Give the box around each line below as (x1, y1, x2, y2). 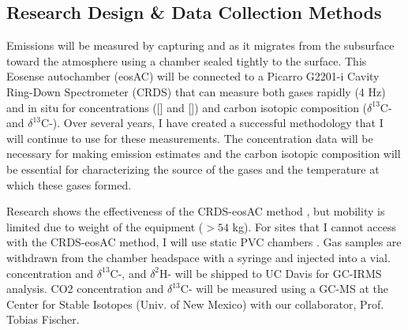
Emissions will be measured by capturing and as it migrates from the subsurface (6, 37, 395, 54)
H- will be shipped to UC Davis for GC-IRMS (159, 264, 382, 281)
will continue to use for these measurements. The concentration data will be (6, 129, 373, 146)
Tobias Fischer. (6, 311, 80, 328)
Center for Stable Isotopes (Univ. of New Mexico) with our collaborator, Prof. (6, 295, 384, 312)
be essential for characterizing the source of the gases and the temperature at (6, 160, 380, 177)
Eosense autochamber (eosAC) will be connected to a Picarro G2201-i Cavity (6, 68, 380, 84)
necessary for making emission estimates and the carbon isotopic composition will (6, 145, 401, 162)
